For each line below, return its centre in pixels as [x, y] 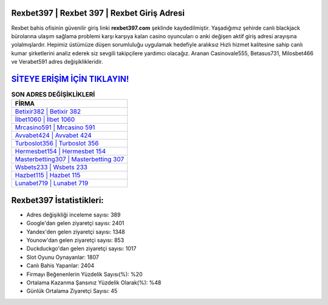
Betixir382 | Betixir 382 [48, 112]
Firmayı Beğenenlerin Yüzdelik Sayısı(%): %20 [84, 274]
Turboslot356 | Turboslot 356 [57, 144]
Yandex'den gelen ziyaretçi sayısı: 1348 [76, 232]
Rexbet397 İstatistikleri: [58, 200]
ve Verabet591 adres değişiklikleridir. [57, 62]
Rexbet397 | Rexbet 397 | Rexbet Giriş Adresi [98, 13]
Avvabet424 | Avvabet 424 [53, 135]
